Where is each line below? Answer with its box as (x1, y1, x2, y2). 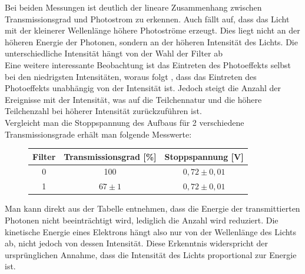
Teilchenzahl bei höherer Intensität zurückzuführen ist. (5, 105, 202, 117)
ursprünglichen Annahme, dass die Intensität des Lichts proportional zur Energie (5, 248, 297, 260)
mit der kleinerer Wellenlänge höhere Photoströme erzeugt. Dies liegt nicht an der (5, 24, 300, 36)
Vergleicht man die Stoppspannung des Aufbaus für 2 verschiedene (5, 116, 244, 128)
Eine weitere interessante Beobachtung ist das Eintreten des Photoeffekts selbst (5, 58, 291, 71)
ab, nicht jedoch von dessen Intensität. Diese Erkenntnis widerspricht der (5, 237, 268, 249)
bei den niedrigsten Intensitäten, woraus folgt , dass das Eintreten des (5, 70, 257, 82)
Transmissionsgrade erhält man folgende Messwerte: (5, 128, 192, 140)
